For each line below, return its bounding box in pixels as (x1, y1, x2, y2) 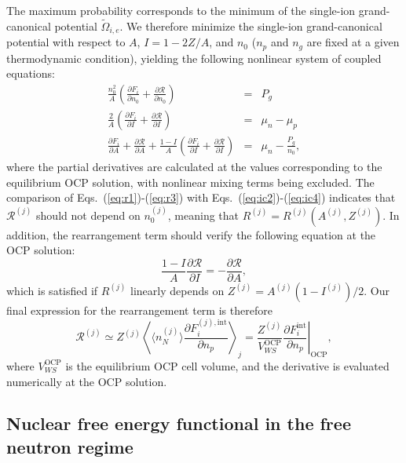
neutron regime (6, 434, 134, 458)
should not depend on (36, 206, 141, 223)
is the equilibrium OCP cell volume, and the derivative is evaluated (65, 357, 390, 374)
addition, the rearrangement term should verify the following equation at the (6, 226, 376, 242)
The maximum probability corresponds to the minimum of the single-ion (6, 2, 356, 18)
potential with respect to (6, 34, 126, 50)
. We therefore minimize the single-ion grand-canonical (119, 17, 382, 34)
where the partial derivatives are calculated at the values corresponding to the (6, 159, 382, 174)
